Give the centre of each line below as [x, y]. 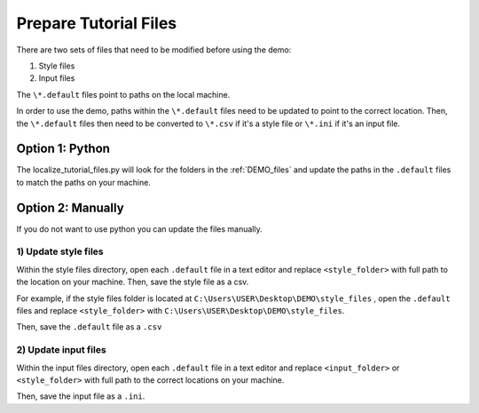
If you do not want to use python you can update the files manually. [139, 229]
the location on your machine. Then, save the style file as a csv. [133, 282]
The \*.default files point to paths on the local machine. [123, 94]
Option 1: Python [63, 149]
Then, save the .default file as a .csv [89, 327]
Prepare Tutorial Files [97, 23]
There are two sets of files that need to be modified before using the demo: [154, 50]
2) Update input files [61, 350]
